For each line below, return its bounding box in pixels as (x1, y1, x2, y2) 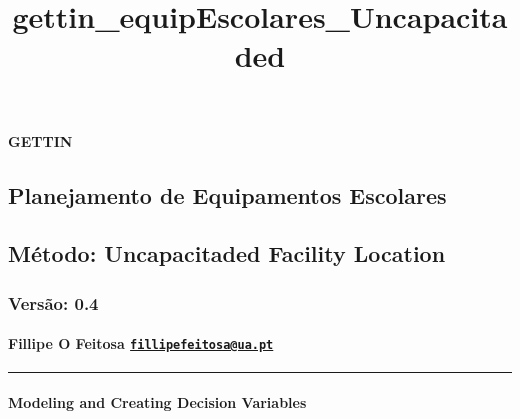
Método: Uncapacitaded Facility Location (8, 238, 446, 269)
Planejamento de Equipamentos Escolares (8, 179, 447, 210)
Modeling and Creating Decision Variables (8, 392, 307, 413)
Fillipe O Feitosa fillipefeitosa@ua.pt (8, 333, 274, 354)
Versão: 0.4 (8, 290, 99, 315)
